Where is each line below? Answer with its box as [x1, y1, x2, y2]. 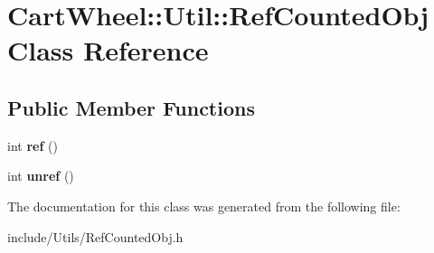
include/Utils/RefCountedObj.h [7, 227, 184, 246]
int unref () [7, 166, 74, 185]
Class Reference [7, 32, 209, 69]
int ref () [7, 136, 58, 155]
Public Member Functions [7, 93, 255, 121]
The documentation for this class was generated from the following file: [7, 196, 401, 215]
